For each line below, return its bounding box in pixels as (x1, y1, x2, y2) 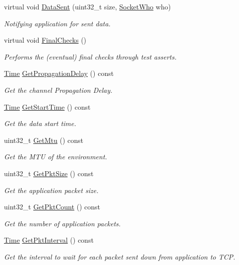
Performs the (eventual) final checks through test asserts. (4, 51, 177, 62)
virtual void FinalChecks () (4, 35, 87, 45)
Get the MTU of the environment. (4, 151, 107, 162)
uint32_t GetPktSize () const (4, 168, 94, 178)
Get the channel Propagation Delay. (4, 84, 113, 95)
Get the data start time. (4, 118, 76, 129)
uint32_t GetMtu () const (4, 134, 84, 145)
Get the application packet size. (4, 185, 99, 195)
